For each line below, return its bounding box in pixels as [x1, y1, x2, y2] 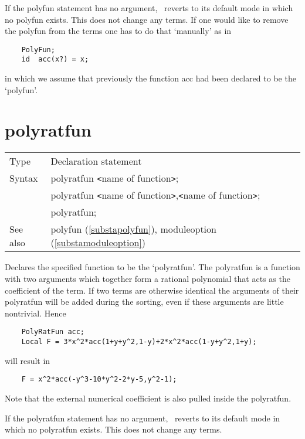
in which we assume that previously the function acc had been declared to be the [5, 72, 296, 84]
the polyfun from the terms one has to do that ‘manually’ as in [5, 25, 232, 37]
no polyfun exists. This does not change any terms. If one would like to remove [5, 13, 289, 25]
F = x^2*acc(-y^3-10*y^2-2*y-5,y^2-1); [21, 375, 177, 384]
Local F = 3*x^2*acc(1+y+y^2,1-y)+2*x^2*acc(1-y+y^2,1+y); [21, 338, 257, 346]
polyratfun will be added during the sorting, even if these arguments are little [5, 295, 284, 308]
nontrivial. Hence [5, 307, 66, 319]
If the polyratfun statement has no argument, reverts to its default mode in [5, 411, 280, 424]
